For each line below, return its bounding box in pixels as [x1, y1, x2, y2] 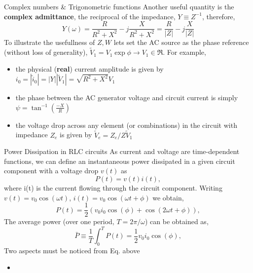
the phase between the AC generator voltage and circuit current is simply [15, 92, 238, 103]
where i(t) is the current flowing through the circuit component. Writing [4, 183, 222, 193]
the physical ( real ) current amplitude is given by [15, 63, 164, 74]
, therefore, [202, 11, 235, 21]
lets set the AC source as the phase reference [113, 37, 249, 47]
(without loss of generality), [4, 47, 88, 57]
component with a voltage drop [4, 165, 99, 176]
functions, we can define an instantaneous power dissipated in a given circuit [4, 156, 235, 166]
